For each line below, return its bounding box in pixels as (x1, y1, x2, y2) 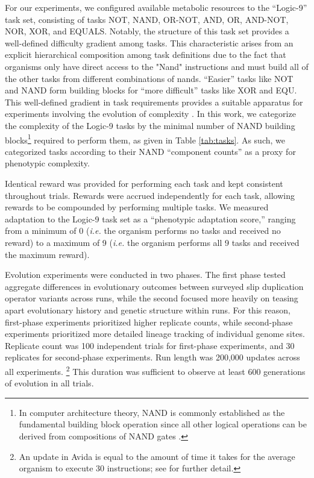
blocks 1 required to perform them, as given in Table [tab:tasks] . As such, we (5, 131, 285, 146)
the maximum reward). (5, 248, 90, 260)
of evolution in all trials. (5, 377, 94, 389)
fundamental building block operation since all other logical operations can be (19, 418, 307, 430)
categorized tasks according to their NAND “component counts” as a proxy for (5, 145, 296, 157)
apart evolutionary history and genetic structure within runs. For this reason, (5, 303, 290, 316)
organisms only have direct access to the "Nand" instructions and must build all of (5, 60, 309, 72)
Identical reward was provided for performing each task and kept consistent (5, 177, 283, 189)
